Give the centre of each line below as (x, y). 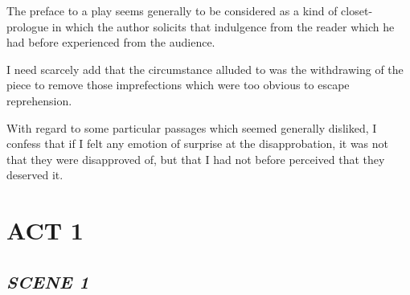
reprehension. (39, 100)
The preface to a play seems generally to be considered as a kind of (172, 10)
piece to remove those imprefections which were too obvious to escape (178, 85)
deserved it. (35, 175)
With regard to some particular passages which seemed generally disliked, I (192, 127)
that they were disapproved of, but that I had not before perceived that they (196, 159)
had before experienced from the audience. (111, 42)
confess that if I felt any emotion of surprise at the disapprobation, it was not (198, 143)
